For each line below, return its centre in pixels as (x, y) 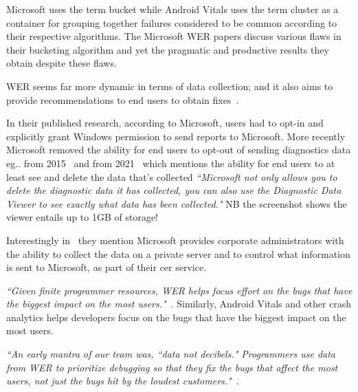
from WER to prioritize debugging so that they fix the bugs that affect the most (172, 367)
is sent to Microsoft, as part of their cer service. (107, 267)
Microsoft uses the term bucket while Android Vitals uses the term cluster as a (172, 9)
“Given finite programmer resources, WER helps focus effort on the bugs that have (179, 290)
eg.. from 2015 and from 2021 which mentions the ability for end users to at (171, 163)
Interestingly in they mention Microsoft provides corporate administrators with (175, 240)
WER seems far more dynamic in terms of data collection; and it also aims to (170, 86)
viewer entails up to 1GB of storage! (82, 217)
